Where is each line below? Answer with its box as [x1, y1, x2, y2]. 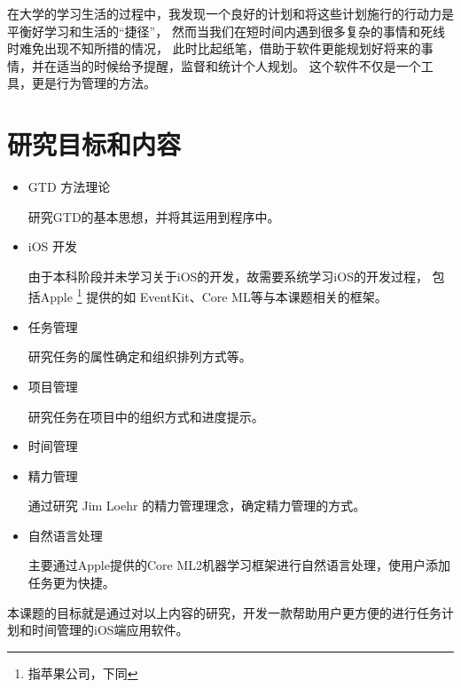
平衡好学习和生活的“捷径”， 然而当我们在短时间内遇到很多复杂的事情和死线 [7, 21, 445, 40]
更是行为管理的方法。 [31, 74, 156, 92]
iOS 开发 [27, 237, 78, 256]
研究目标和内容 [7, 126, 182, 162]
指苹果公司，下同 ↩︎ [27, 663, 138, 682]
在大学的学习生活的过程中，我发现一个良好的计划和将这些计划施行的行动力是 [7, 4, 454, 22]
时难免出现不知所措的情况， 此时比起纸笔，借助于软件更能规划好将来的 [7, 39, 421, 58]
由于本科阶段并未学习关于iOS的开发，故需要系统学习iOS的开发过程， [27, 266, 428, 285]
